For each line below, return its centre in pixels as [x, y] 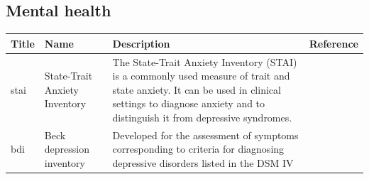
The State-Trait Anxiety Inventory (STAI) [205, 61]
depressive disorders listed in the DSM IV [203, 162]
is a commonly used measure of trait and [201, 76]
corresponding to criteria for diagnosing [198, 149]
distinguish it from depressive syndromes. [202, 117]
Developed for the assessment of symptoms [205, 135]
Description [141, 43]
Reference [334, 43]
